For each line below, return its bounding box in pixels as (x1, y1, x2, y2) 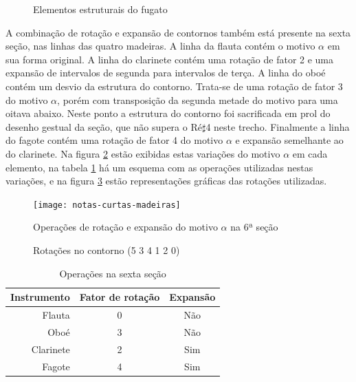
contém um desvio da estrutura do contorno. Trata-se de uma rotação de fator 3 (5, 78, 343, 93)
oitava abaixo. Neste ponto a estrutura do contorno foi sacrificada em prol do (5, 106, 331, 120)
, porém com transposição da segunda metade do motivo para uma (57, 92, 338, 107)
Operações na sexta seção (59, 266, 166, 280)
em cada (292, 146, 328, 160)
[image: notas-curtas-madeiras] (33, 200, 181, 210)
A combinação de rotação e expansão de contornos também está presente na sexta (5, 25, 351, 39)
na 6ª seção (230, 220, 278, 234)
